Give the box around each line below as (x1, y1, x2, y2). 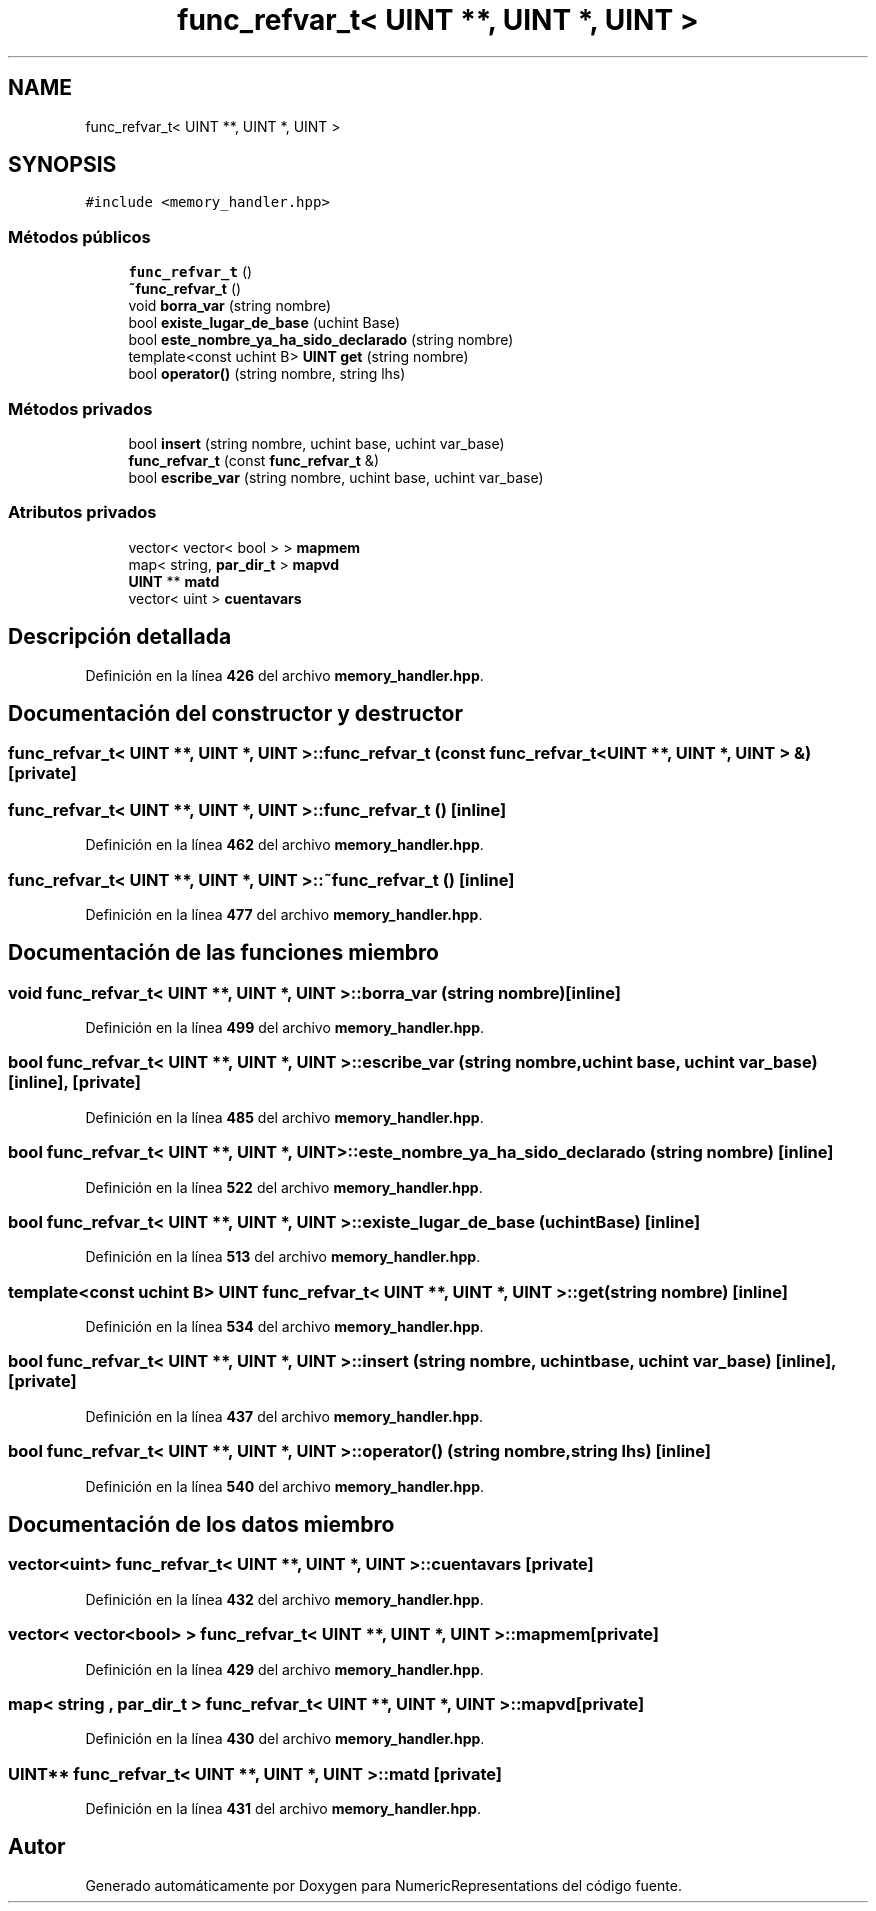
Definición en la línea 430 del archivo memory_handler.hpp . (85, 1730, 485, 1748)
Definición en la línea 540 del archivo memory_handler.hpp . (85, 1477, 485, 1495)
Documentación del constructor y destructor (8, 700, 463, 726)
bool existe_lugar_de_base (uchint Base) (128, 314, 401, 332)
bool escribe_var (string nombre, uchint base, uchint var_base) (128, 468, 544, 486)
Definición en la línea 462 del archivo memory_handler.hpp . (85, 836, 484, 854)
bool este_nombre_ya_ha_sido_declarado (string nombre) (128, 331, 514, 349)
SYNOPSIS (8, 152, 117, 178)
